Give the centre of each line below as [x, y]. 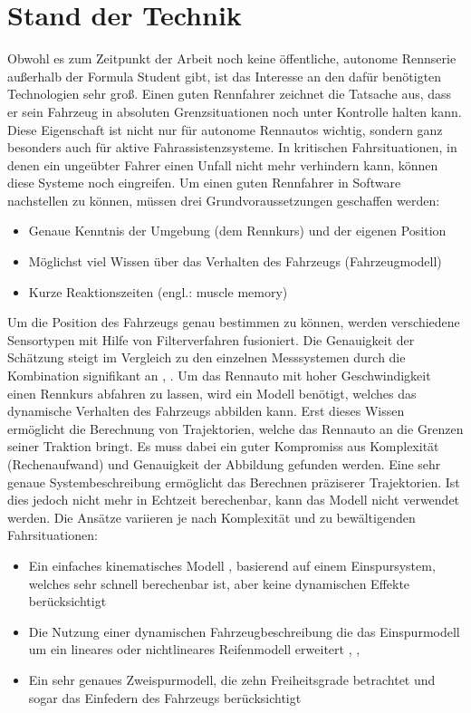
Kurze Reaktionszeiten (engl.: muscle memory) [158, 291]
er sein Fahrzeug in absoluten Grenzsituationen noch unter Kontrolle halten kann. [235, 111]
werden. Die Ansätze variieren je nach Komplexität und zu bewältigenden [211, 517]
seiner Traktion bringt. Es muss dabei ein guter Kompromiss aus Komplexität [223, 446]
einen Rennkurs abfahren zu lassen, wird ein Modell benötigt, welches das [212, 393]
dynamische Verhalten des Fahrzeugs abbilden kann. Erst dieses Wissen [206, 411]
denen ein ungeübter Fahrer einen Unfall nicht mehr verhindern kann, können [223, 164]
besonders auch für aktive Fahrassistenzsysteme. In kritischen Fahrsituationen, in [232, 147]
